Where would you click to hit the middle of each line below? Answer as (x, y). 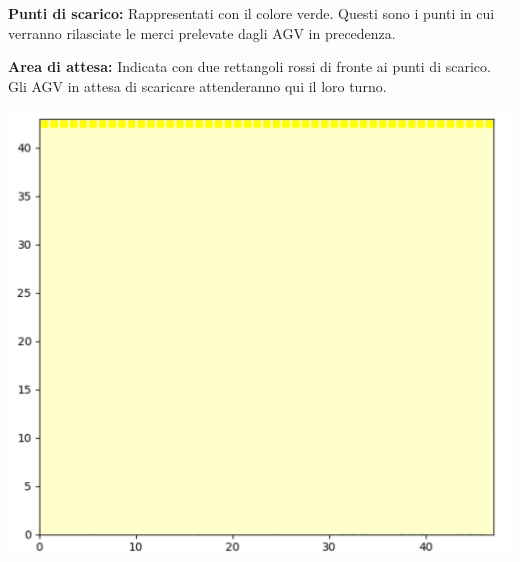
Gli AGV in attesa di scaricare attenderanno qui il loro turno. (197, 85)
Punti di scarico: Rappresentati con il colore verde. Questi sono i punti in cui (251, 13)
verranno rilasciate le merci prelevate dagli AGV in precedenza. (202, 32)
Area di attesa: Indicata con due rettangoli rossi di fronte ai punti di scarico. (249, 66)
